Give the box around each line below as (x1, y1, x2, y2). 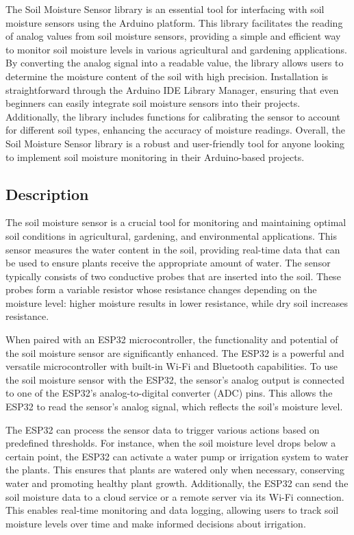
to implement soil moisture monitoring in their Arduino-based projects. (5, 149, 305, 164)
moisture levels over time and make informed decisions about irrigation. (5, 516, 306, 530)
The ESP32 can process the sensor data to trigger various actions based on (5, 422, 320, 436)
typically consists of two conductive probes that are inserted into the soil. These (5, 269, 341, 283)
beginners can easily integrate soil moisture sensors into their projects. (5, 96, 301, 110)
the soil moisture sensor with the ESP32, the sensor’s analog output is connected (5, 372, 344, 386)
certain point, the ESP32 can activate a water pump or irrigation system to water (5, 449, 349, 463)
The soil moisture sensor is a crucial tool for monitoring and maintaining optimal (5, 215, 346, 229)
